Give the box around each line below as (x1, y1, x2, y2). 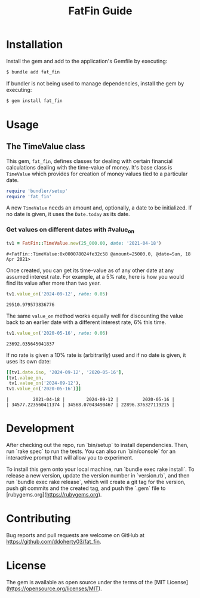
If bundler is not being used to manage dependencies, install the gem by (6, 79, 184, 87)
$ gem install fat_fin (6, 97, 63, 104)
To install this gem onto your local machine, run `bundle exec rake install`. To (6, 466, 195, 473)
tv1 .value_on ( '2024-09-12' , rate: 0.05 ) (6, 291, 109, 297)
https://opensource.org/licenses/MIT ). (8, 585, 103, 592)
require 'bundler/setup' (6, 188, 68, 194)
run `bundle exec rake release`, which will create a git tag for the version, (6, 479, 186, 486)
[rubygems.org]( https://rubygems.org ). (6, 491, 102, 498)
